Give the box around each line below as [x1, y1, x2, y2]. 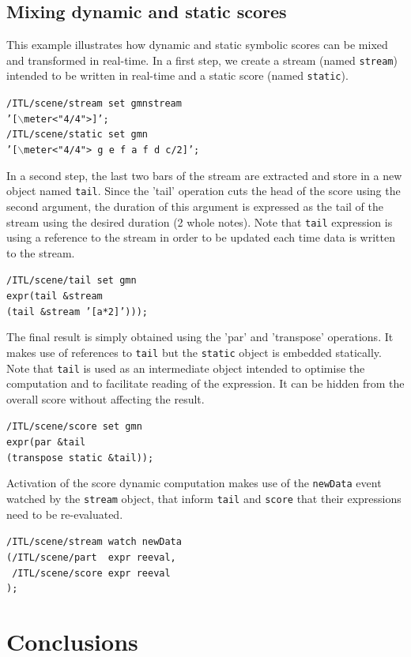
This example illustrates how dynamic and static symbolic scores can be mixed [6, 36, 388, 53]
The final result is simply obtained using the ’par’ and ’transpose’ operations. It [6, 328, 394, 345]
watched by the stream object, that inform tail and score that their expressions [6, 490, 402, 507]
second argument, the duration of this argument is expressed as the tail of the [6, 197, 383, 214]
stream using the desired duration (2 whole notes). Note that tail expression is [6, 213, 393, 230]
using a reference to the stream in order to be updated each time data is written [6, 229, 395, 246]
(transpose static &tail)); [6, 452, 154, 464]
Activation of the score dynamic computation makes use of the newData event [6, 475, 382, 491]
